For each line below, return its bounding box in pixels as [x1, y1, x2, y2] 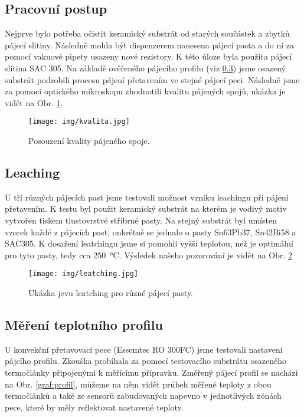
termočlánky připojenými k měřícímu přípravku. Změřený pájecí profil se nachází [5, 366, 298, 379]
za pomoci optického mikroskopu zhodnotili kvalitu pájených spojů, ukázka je [5, 85, 286, 97]
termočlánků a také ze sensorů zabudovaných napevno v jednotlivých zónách [5, 389, 282, 402]
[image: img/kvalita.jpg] [28, 117, 130, 126]
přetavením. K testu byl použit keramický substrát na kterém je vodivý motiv [5, 202, 287, 215]
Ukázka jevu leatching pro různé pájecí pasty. [28, 287, 194, 299]
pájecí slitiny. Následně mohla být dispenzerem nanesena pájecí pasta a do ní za [5, 38, 295, 51]
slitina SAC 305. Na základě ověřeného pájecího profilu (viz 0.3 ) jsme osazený [5, 61, 286, 74]
